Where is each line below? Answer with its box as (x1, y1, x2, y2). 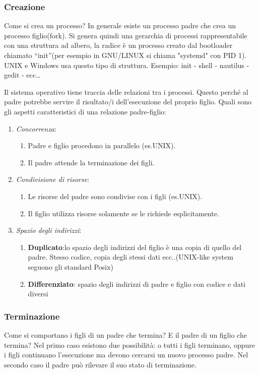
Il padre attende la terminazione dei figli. (28, 157, 155, 167)
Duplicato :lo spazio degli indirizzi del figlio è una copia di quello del (28, 241, 242, 252)
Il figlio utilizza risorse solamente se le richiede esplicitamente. (28, 208, 219, 218)
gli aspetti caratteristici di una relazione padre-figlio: (4, 106, 166, 116)
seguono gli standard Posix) (28, 261, 113, 272)
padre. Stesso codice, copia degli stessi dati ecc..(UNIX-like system (28, 252, 233, 262)
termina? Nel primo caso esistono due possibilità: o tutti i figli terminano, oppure (4, 339, 255, 350)
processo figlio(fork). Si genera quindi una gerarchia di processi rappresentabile (4, 30, 247, 40)
